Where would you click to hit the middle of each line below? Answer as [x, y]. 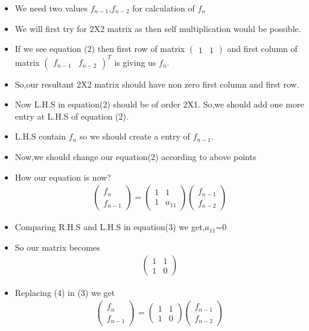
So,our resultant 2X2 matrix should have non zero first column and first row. [157, 84]
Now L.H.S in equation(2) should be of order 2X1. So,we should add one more [159, 104]
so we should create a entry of [135, 136]
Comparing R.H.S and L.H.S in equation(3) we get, [110, 227]
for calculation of [164, 8]
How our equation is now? [63, 177]
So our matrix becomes [57, 247]
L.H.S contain [40, 136]
